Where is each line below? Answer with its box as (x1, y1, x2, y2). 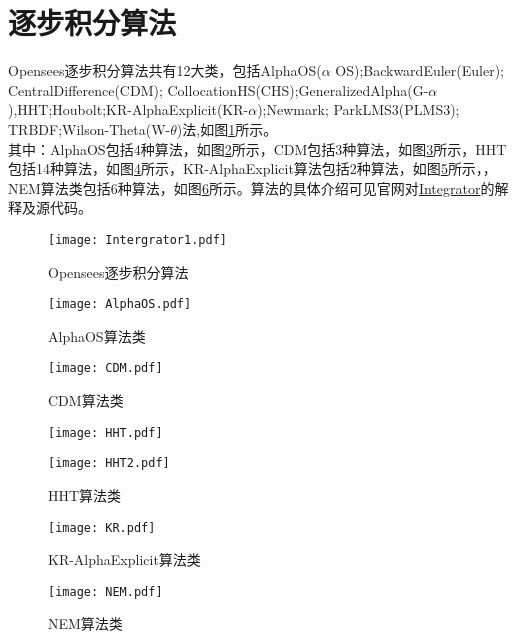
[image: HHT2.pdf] (48, 456, 170, 471)
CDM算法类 (48, 390, 124, 411)
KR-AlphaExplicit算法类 (48, 549, 201, 570)
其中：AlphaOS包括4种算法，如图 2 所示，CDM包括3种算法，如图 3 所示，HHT (8, 138, 507, 159)
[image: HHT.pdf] (48, 425, 163, 440)
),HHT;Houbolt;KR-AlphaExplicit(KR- (8, 99, 249, 120)
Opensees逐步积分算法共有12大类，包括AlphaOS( (8, 60, 322, 81)
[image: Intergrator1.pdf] (48, 232, 227, 247)
